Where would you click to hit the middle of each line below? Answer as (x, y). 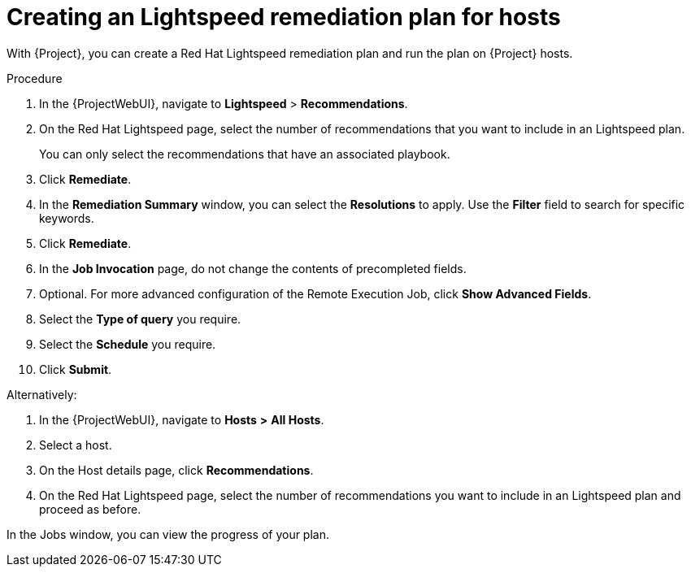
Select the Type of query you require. (140, 319)
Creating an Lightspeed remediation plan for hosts (284, 17)
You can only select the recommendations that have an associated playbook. (245, 154)
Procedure (35, 78)
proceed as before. (90, 509)
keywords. (67, 218)
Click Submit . (76, 369)
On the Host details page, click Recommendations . (176, 470)
